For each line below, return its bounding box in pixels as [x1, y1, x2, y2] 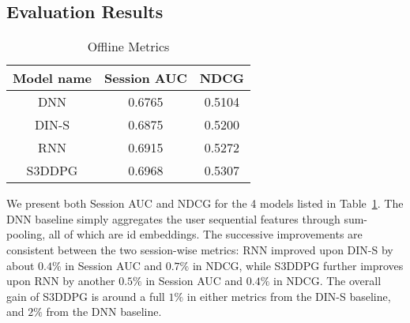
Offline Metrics [87, 37, 170, 56]
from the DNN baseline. [46, 303, 162, 320]
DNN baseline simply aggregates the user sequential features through [6, 210, 340, 227]
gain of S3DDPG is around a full [6, 287, 165, 304]
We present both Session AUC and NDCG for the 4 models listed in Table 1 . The [6, 195, 404, 212]
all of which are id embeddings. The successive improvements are [48, 226, 363, 242]
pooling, [6, 226, 46, 242]
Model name [13, 69, 92, 88]
